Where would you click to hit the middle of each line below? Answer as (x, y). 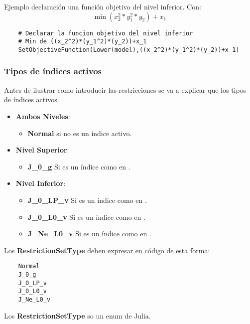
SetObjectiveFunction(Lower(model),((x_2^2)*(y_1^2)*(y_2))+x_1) (129, 50)
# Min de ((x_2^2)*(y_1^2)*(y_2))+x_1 (82, 42)
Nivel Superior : (42, 150)
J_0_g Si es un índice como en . (79, 166)
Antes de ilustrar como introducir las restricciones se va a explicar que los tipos (125, 89)
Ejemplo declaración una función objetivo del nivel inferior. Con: (103, 6)
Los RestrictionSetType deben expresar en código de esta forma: (107, 250)
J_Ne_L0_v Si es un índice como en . (89, 234)
